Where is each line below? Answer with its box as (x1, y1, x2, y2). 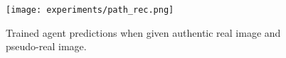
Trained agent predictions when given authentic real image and (6, 25, 281, 40)
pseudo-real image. (6, 39, 87, 54)
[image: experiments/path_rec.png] (6, 5, 174, 15)
